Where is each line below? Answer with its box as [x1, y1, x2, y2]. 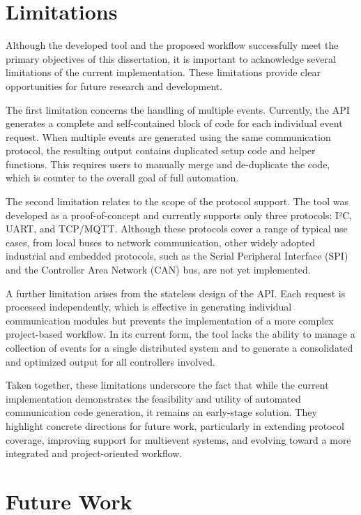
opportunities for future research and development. [6, 78, 223, 93]
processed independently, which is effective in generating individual [6, 299, 292, 314]
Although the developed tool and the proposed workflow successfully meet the [6, 38, 339, 52]
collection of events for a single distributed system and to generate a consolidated [6, 341, 353, 354]
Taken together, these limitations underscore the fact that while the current [6, 378, 329, 392]
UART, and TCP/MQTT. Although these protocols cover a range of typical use [6, 221, 348, 236]
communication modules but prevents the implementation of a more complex [6, 313, 334, 327]
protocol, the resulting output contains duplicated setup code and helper [6, 143, 316, 158]
